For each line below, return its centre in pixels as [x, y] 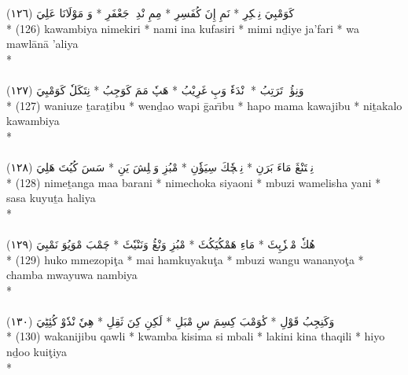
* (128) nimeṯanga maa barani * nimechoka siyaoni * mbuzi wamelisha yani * [194, 182]
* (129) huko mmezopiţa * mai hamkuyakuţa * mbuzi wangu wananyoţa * [185, 259]
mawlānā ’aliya [42, 44]
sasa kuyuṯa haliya [51, 198]
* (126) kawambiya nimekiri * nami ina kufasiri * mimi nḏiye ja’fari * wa [183, 28]
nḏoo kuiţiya [37, 352]
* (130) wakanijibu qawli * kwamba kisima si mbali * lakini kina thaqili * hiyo [196, 336]
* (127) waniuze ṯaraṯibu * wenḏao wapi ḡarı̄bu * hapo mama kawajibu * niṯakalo [204, 105]
